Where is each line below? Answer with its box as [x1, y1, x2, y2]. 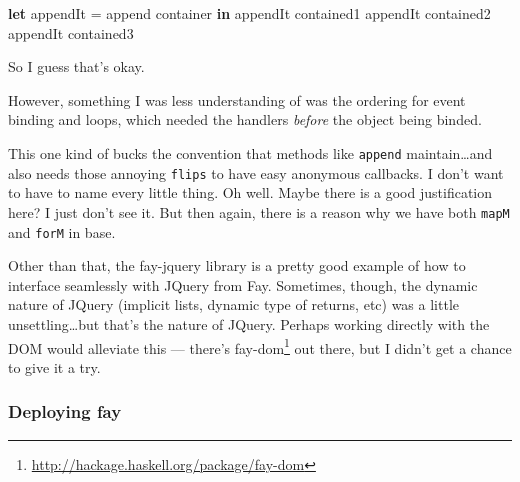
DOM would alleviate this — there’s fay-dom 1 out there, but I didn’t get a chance [8, 334, 512, 358]
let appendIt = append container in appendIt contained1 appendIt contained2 [8, 3, 491, 23]
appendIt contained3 [8, 22, 134, 43]
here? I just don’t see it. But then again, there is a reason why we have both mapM [8, 201, 510, 222]
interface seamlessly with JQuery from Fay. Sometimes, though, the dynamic [8, 274, 478, 295]
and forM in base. [8, 221, 116, 242]
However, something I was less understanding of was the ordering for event [8, 89, 466, 110]
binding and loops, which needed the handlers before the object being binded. [8, 109, 482, 130]
